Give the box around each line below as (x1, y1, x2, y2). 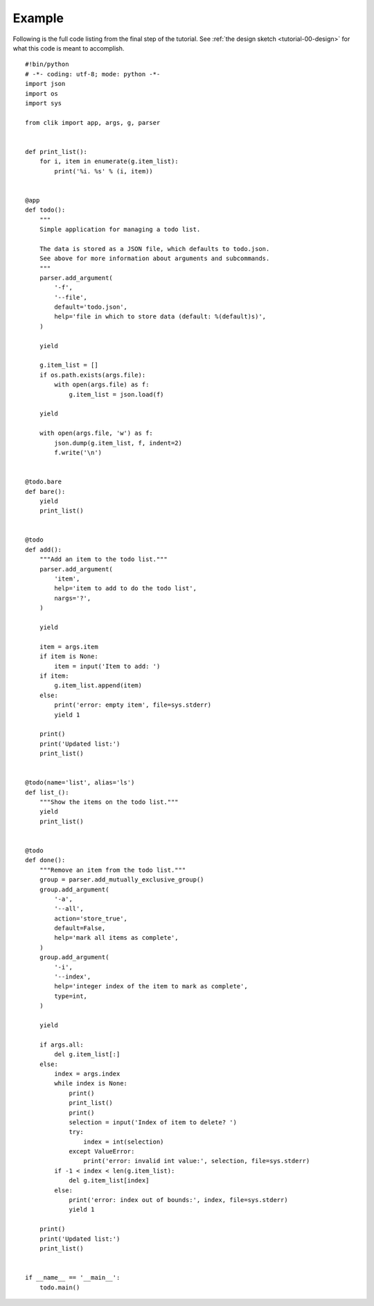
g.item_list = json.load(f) (69, 390, 164, 398)
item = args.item (39, 642, 98, 651)
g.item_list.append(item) (54, 682, 142, 689)
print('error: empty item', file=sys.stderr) (54, 701, 211, 709)
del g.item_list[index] (69, 1176, 150, 1185)
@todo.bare (25, 478, 62, 486)
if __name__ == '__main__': (25, 1273, 121, 1282)
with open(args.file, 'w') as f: (39, 429, 154, 437)
